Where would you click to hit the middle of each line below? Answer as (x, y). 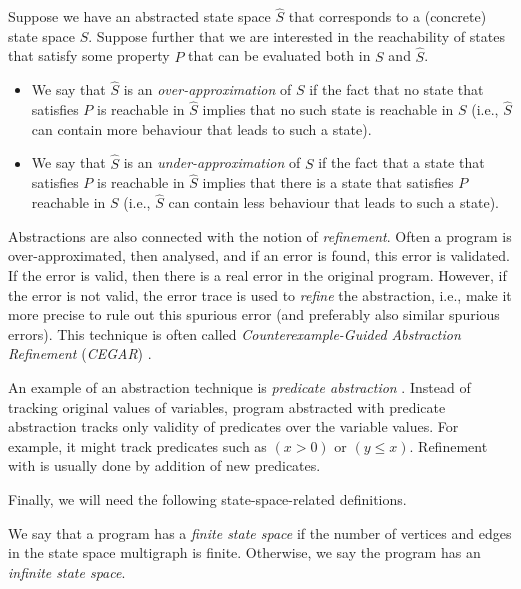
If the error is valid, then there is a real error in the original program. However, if (257, 275)
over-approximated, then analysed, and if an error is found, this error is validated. (259, 255)
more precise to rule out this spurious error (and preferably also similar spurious (254, 314)
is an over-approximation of (207, 89)
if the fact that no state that (396, 89)
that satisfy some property (89, 55)
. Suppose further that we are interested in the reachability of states (296, 35)
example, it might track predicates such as (137, 445)
